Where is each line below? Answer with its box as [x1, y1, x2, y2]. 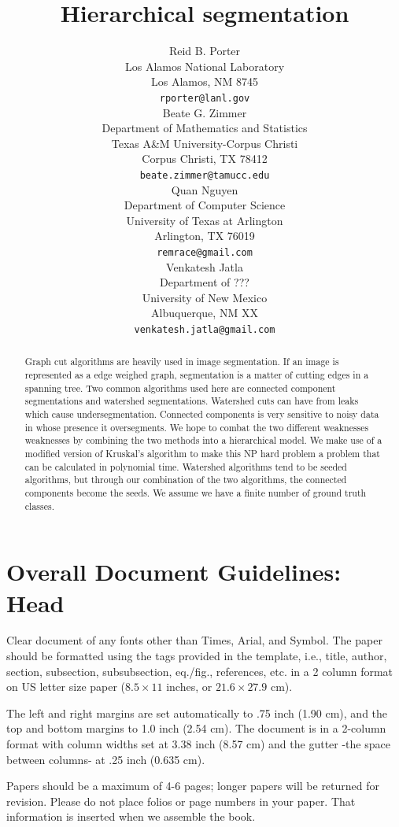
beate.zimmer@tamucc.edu [139, 169, 270, 181]
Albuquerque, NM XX [151, 305, 258, 321]
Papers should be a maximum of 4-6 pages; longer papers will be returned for [6, 777, 380, 794]
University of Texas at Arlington [126, 212, 283, 228]
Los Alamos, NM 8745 [150, 73, 259, 90]
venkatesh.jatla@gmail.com [134, 324, 275, 335]
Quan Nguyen [171, 181, 238, 198]
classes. [24, 499, 54, 512]
